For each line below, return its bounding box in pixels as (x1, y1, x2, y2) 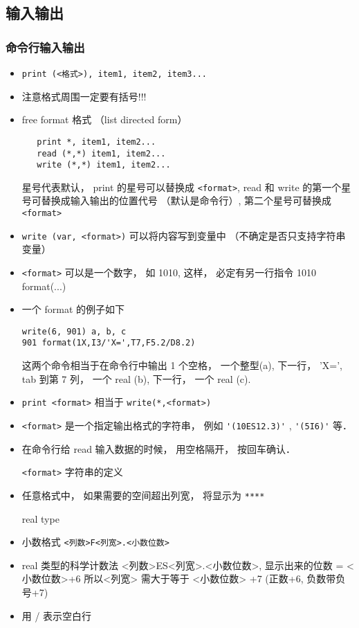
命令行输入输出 (6, 38, 85, 55)
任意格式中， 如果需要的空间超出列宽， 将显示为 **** (21, 487, 265, 502)
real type (21, 511, 59, 526)
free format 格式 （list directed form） (21, 112, 187, 127)
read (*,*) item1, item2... (37, 148, 166, 159)
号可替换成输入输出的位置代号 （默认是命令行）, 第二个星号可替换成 (21, 193, 332, 208)
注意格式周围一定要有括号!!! (21, 89, 147, 103)
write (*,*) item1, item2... (37, 160, 171, 170)
